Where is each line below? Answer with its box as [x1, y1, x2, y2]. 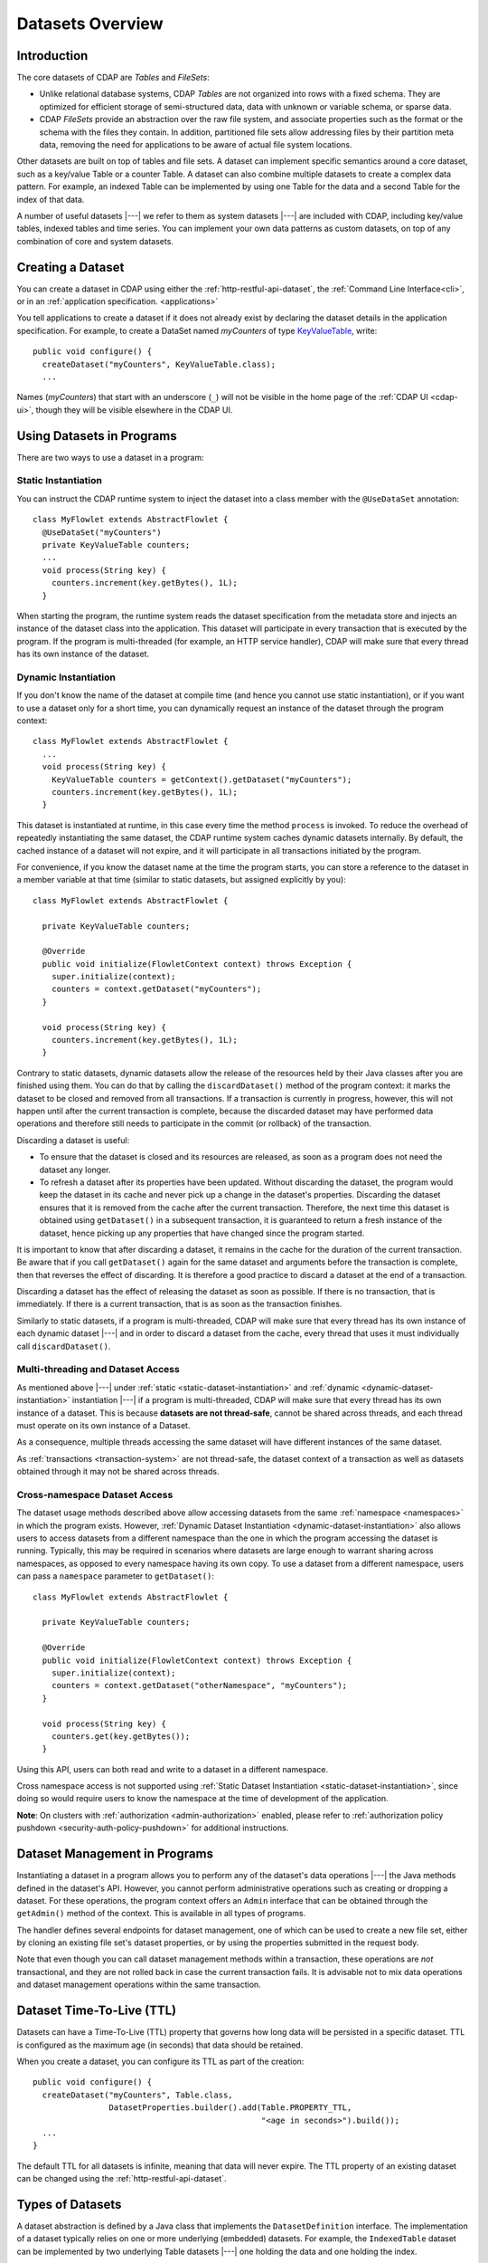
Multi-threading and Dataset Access [16, 1363, 180, 1376]
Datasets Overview [16, 14, 164, 33]
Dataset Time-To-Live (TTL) [16, 2003, 176, 2019]
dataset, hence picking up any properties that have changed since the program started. [39, 1227, 365, 1238]
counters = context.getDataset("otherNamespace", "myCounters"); [51, 1680, 348, 1691]
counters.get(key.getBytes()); [51, 1731, 191, 1742]
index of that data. [16, 194, 85, 205]
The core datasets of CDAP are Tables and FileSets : [16, 72, 210, 83]
